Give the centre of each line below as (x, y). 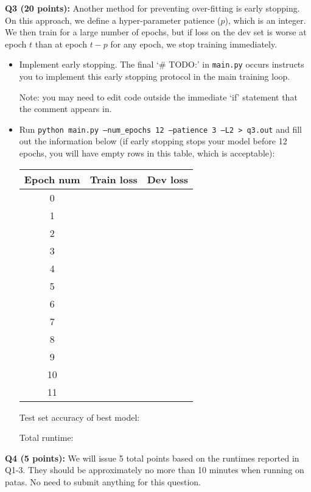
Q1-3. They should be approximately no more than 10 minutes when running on (155, 470)
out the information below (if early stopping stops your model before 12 (153, 141)
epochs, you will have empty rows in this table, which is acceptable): (147, 153)
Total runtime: (46, 438)
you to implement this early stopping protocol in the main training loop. (155, 76)
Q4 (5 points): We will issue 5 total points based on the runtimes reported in (152, 458)
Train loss (114, 179)
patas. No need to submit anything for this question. (103, 482)
